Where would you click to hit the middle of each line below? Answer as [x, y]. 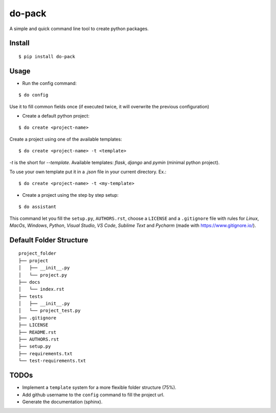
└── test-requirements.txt [52, 361]
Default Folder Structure [49, 240]
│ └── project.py [43, 275]
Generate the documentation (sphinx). [62, 402]
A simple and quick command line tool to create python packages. [79, 29]
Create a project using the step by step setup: [70, 195]
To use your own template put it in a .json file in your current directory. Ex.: [88, 172]
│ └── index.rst [42, 289]
